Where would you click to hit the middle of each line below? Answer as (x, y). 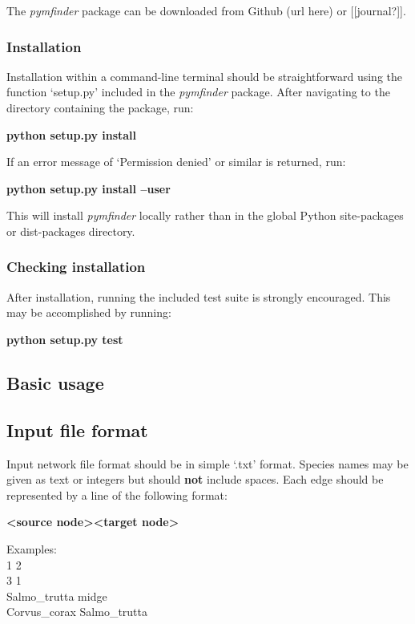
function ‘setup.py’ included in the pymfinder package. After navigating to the (198, 92)
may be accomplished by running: (89, 312)
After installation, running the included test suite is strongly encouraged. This (199, 296)
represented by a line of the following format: (117, 494)
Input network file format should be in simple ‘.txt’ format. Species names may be (207, 463)
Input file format (77, 430)
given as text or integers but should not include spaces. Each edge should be (195, 479)
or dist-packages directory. (71, 231)
